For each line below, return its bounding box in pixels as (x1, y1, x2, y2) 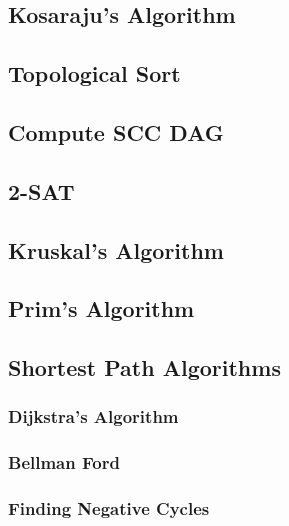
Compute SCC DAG (8, 116, 224, 147)
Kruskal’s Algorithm (8, 234, 224, 265)
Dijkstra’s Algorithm (8, 404, 179, 429)
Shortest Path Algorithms (8, 352, 281, 383)
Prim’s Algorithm (8, 293, 195, 324)
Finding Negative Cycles (8, 496, 210, 521)
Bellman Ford (8, 450, 120, 475)
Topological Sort (8, 58, 181, 89)
